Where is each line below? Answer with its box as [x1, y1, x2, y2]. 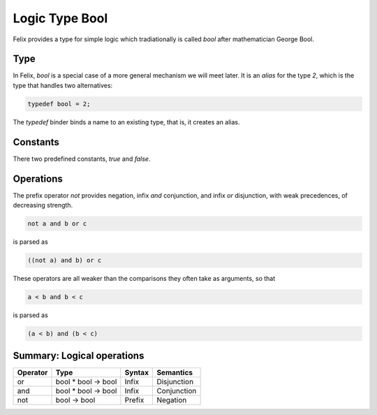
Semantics [156, 367, 193, 377]
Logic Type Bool [13, 10, 108, 26]
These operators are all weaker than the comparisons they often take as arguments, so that [13, 274, 276, 282]
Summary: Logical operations [13, 350, 145, 362]
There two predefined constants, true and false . [13, 154, 151, 163]
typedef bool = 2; [27, 100, 91, 108]
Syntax [124, 367, 149, 377]
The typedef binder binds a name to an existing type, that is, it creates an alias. [13, 117, 240, 126]
